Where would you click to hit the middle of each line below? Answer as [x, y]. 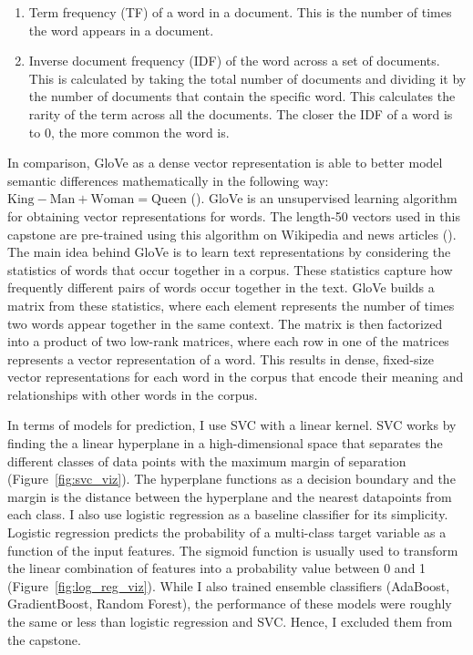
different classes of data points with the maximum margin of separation [207, 461]
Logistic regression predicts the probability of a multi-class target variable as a [227, 532]
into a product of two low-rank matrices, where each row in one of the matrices [228, 341]
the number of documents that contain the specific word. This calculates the [242, 96]
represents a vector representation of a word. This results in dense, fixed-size [221, 358]
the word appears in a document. [121, 30]
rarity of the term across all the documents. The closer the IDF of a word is [241, 113]
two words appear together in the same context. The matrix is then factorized [225, 323]
